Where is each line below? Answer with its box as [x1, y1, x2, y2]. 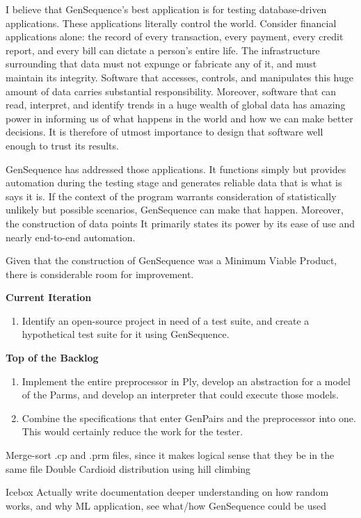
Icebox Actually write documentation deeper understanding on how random [6, 485, 329, 499]
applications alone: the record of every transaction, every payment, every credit [6, 29, 344, 44]
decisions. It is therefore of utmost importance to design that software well [6, 124, 323, 139]
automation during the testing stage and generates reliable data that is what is [6, 175, 342, 190]
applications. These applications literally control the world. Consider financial [6, 15, 337, 30]
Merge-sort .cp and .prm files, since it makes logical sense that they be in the [6, 448, 335, 462]
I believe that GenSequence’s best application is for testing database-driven [6, 2, 327, 16]
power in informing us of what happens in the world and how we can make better [6, 111, 353, 125]
